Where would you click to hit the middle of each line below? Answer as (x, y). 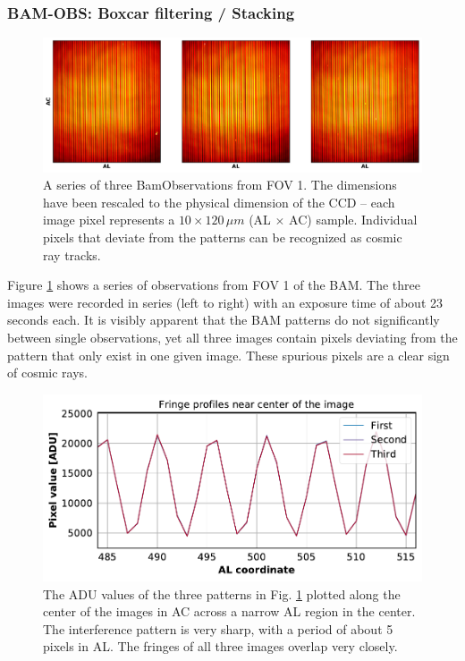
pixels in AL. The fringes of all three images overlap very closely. (220, 646)
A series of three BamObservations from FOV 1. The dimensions (220, 185)
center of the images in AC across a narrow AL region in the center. (229, 611)
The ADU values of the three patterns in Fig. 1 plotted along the (222, 593)
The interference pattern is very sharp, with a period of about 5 (218, 628)
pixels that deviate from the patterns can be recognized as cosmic (223, 237)
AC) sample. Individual (353, 220)
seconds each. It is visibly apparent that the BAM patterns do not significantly (224, 320)
